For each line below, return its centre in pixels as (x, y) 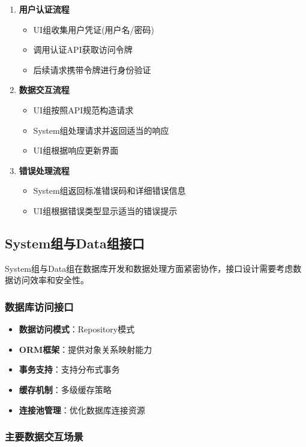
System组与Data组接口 (75, 243)
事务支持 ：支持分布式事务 (69, 369)
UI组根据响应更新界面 (76, 150)
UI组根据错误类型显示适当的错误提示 (105, 210)
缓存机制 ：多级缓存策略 (65, 389)
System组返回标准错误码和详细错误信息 (109, 190)
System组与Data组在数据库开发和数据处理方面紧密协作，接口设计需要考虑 (149, 268)
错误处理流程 (44, 170)
